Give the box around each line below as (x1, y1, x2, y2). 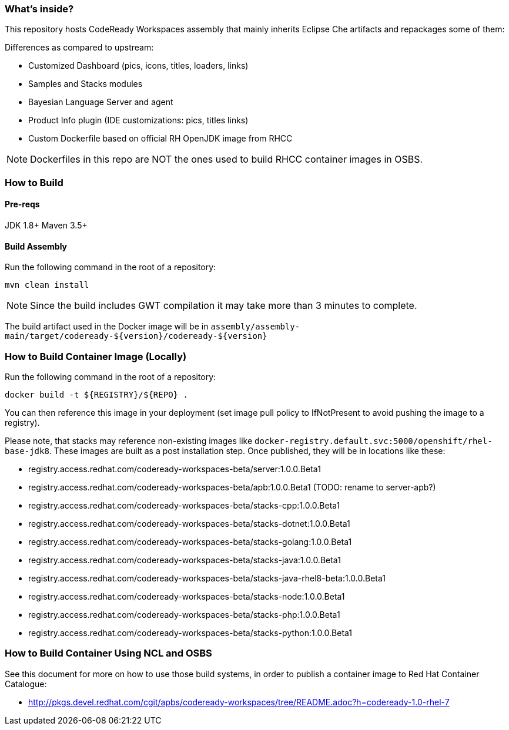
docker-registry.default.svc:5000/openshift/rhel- (254, 436, 493, 446)
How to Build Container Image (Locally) (5, 350, 187, 362)
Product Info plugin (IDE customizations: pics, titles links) (28, 115, 249, 126)
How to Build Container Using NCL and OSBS (5, 647, 212, 660)
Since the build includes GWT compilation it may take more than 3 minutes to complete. (30, 300, 417, 312)
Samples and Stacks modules (28, 79, 143, 89)
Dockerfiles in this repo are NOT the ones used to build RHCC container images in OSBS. (30, 153, 423, 166)
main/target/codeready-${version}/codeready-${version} (5, 331, 267, 341)
